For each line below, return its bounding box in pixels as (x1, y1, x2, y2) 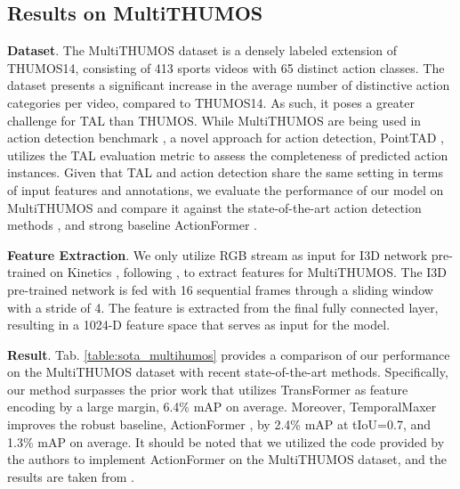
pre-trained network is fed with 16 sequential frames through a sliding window (7, 280, 433, 298)
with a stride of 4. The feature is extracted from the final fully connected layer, (7, 297, 439, 316)
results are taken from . (7, 467, 135, 485)
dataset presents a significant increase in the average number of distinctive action (7, 76, 450, 94)
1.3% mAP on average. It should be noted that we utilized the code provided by (7, 432, 445, 451)
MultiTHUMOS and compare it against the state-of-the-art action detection (7, 198, 422, 216)
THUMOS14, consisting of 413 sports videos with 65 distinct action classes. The (7, 58, 445, 77)
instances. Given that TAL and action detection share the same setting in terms (7, 163, 444, 182)
